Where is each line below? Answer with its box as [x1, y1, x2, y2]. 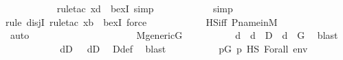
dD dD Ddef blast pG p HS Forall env [60, 41, 308, 55]
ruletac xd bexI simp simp [56, 1, 233, 15]
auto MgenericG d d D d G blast [10, 28, 338, 42]
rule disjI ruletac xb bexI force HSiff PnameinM [5, 14, 278, 29]
